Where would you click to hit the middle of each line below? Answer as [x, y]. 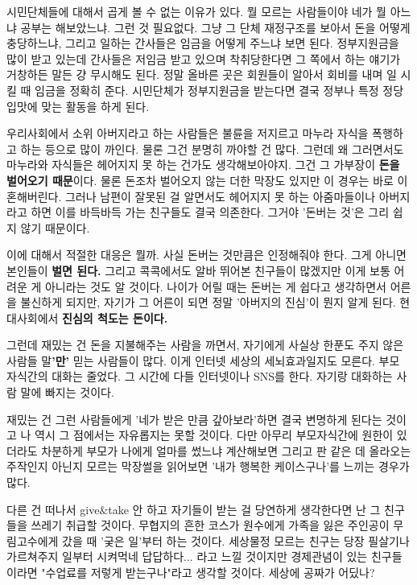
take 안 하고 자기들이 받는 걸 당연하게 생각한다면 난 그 [244, 509]
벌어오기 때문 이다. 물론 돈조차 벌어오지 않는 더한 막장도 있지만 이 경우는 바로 [200, 180]
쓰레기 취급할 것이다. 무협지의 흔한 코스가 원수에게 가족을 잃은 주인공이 [210, 525]
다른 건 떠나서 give [53, 509]
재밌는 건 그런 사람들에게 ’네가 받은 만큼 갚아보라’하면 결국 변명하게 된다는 [194, 419]
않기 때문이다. [55, 227]
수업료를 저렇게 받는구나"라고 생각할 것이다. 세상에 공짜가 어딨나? [210, 572]
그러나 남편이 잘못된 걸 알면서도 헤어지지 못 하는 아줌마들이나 [220, 196]
